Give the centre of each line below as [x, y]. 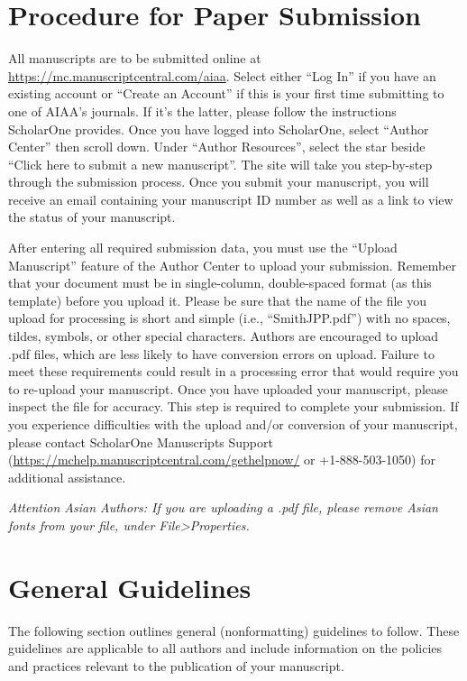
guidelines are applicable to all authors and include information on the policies [225, 648]
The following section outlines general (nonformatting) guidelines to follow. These [234, 630]
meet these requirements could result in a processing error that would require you [233, 371]
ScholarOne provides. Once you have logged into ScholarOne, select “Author [219, 129]
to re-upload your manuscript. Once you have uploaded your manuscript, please [228, 388]
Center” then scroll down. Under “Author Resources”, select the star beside [217, 147]
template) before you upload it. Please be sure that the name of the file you [217, 300]
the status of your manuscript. [92, 217]
